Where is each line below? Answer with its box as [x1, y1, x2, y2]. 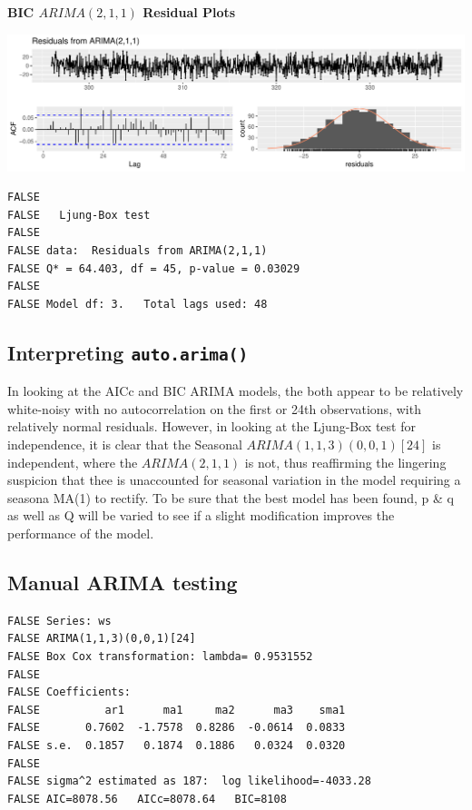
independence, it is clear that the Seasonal [7, 435, 242, 453]
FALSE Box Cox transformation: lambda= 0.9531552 [7, 649, 313, 663]
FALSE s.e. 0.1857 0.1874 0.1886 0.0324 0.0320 [7, 738, 346, 752]
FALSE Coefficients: [7, 686, 132, 699]
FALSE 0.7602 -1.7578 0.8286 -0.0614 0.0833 [7, 721, 346, 735]
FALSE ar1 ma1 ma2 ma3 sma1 [7, 703, 346, 716]
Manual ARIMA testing [7, 568, 238, 596]
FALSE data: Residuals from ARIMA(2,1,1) [7, 244, 268, 258]
